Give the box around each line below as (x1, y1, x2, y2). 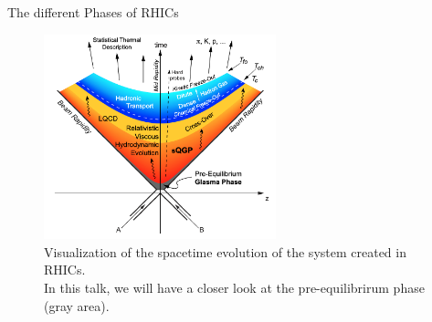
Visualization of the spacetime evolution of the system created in (44, 242, 406, 261)
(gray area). (44, 296, 110, 315)
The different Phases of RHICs (7, 3, 179, 21)
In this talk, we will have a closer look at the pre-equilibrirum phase (44, 278, 425, 297)
